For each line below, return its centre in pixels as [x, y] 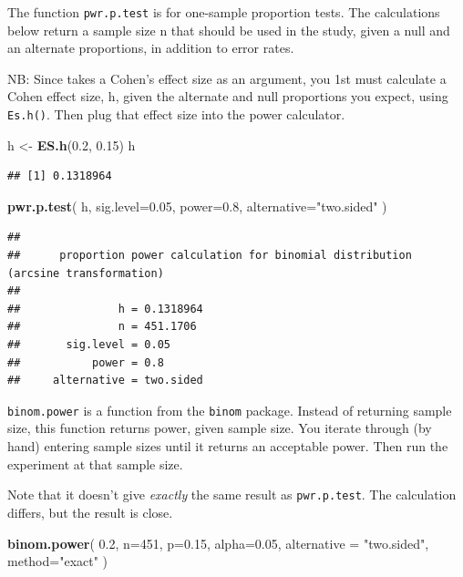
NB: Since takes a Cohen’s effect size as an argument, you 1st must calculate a [227, 78]
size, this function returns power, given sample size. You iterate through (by [220, 428]
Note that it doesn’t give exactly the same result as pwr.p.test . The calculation [232, 495]
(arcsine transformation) [86, 273]
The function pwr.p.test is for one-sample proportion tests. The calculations [224, 12]
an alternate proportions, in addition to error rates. [151, 48]
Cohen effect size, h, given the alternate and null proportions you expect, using [228, 96]
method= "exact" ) [58, 561]
